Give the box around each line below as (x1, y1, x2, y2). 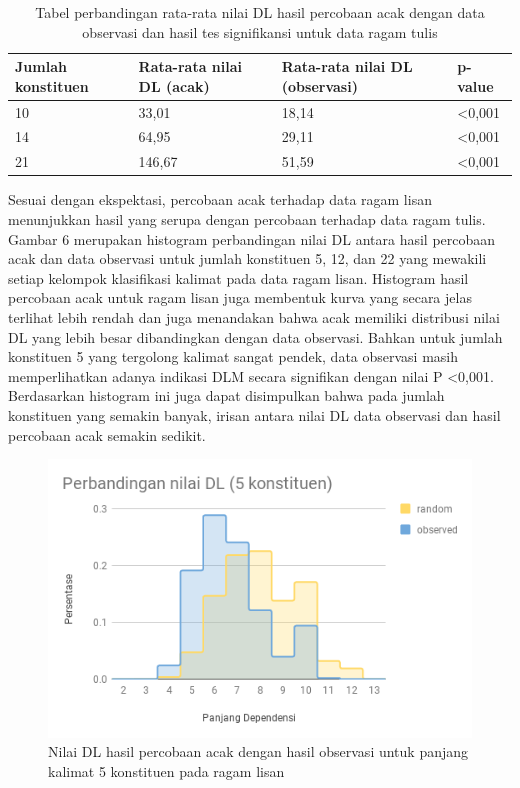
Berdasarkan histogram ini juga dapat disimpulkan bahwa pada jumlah (8, 385, 445, 406)
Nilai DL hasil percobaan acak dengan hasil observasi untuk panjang (48, 741, 469, 762)
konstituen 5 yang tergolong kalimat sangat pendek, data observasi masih (8, 346, 459, 367)
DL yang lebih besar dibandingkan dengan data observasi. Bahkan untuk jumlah (8, 326, 503, 347)
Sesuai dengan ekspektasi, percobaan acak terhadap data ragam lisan (8, 189, 432, 210)
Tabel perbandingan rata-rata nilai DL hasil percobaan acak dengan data (35, 2, 485, 22)
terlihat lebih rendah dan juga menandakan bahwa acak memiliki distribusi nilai (8, 306, 500, 327)
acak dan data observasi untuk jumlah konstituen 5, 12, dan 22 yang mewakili (8, 248, 487, 269)
